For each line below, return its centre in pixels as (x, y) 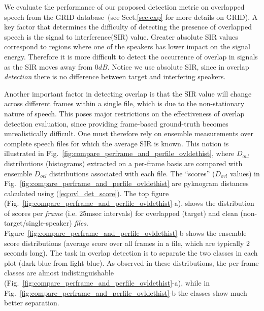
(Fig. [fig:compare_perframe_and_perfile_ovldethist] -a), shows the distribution (129, 203)
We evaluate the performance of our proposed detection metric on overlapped (124, 7)
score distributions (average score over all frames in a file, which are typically (124, 243)
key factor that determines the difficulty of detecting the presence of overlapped (128, 27)
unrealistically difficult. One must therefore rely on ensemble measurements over (129, 133)
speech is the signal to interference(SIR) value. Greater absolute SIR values (121, 36)
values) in (245, 173)
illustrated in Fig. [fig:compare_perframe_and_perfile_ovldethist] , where (119, 153)
